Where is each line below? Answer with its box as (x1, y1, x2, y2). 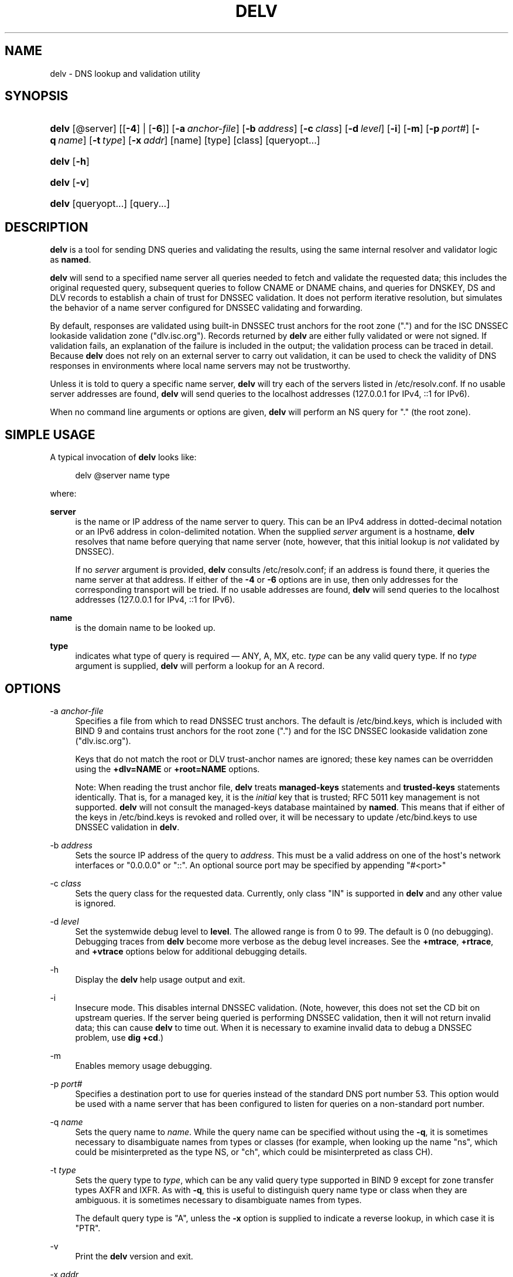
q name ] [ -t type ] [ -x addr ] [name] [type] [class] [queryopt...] (50, 134, 320, 147)
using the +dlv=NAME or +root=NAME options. (75, 763, 260, 774)
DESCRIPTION (5, 219, 88, 235)
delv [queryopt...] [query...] (50, 198, 170, 210)
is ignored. (75, 898, 116, 908)
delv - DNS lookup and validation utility (50, 68, 200, 79)
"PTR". (75, 1222, 101, 1233)
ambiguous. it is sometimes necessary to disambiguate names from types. (75, 1194, 362, 1205)
